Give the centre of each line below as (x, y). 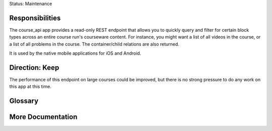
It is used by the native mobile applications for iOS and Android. (75, 53)
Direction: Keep (34, 68)
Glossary (24, 101)
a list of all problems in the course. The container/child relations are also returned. (94, 44)
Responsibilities (35, 18)
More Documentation (43, 117)
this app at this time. (30, 87)
